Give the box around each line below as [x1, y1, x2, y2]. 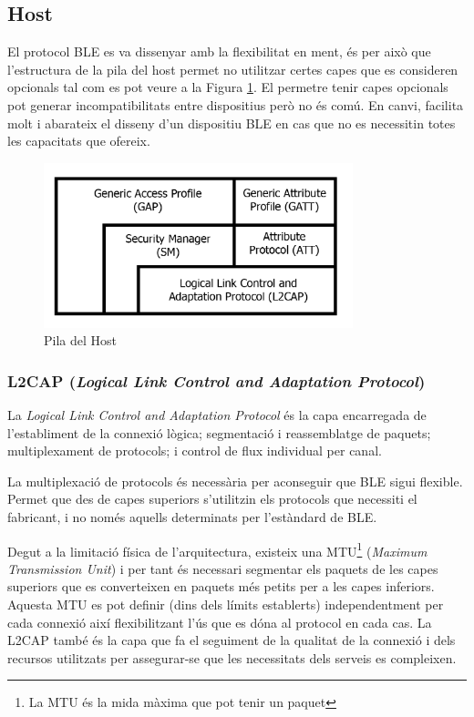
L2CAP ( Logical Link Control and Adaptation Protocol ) [7, 369, 426, 392]
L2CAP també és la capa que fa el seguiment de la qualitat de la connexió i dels [7, 630, 456, 650]
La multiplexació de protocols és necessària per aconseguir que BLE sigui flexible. [7, 471, 463, 490]
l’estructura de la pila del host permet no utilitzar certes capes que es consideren [7, 59, 459, 78]
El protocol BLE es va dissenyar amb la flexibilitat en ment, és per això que [7, 42, 431, 61]
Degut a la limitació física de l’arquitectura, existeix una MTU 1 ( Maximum [7, 538, 428, 560]
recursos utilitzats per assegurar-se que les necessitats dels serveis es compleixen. [7, 648, 457, 667]
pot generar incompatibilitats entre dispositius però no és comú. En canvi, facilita [7, 95, 464, 114]
